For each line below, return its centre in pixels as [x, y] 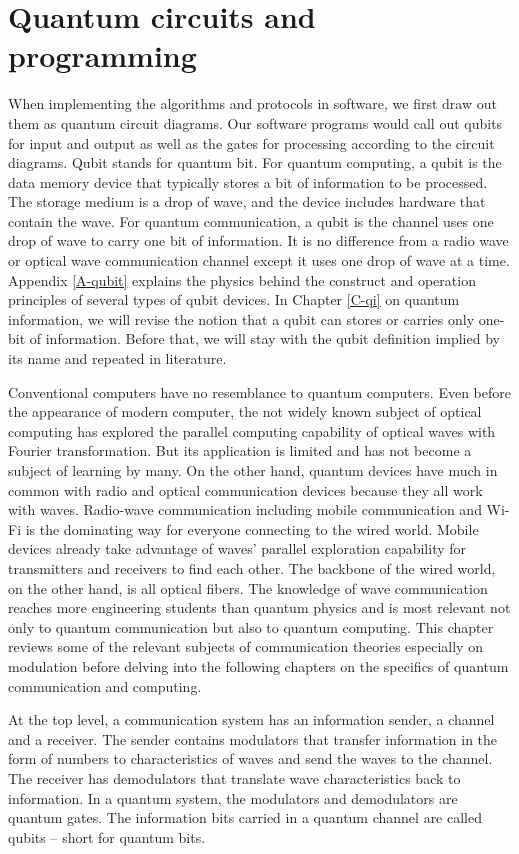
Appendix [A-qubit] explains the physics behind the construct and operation [242, 279]
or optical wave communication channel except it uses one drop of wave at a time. [259, 260]
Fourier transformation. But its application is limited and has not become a [240, 450]
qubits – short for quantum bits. [107, 836]
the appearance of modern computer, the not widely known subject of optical [245, 411]
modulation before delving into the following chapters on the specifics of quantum [258, 665]
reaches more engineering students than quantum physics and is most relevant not [259, 607]
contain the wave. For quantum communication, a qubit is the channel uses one [251, 220]
